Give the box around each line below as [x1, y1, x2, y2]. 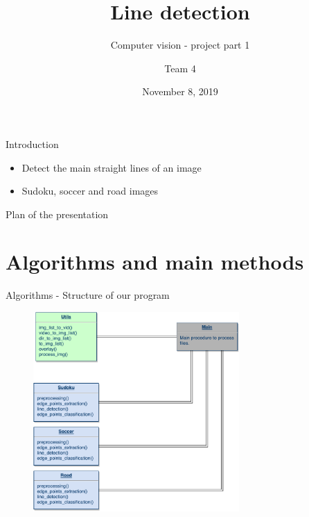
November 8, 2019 [142, 84, 218, 99]
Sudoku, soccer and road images [21, 183, 159, 198]
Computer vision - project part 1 [110, 38, 250, 52]
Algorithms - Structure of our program [6, 288, 170, 302]
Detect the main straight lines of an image [21, 160, 202, 174]
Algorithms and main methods [6, 247, 304, 276]
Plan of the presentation [6, 206, 109, 221]
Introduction [6, 136, 59, 151]
